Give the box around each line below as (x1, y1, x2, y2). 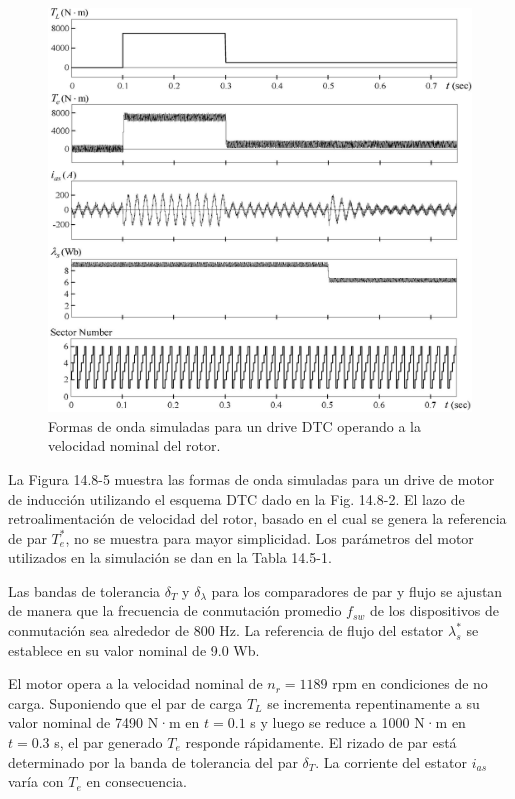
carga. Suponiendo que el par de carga (8, 692, 243, 713)
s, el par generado (54, 732, 163, 753)
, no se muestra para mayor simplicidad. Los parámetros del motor (65, 527, 474, 548)
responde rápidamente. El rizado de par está (185, 732, 457, 753)
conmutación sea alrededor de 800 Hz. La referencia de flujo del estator (8, 620, 444, 641)
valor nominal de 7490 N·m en (8, 712, 200, 733)
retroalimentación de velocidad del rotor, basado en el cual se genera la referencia (8, 508, 507, 529)
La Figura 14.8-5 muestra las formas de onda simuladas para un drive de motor (8, 468, 495, 489)
